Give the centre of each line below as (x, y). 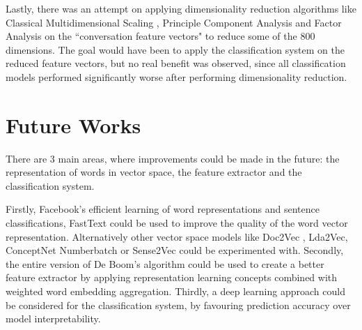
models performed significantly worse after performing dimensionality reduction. (176, 76)
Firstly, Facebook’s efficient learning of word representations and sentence (163, 209)
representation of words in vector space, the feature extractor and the (154, 172)
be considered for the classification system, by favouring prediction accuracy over (178, 305)
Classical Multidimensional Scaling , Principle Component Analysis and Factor (174, 22)
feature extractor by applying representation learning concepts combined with (172, 277)
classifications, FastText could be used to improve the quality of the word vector (177, 223)
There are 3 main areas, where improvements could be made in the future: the (173, 158)
